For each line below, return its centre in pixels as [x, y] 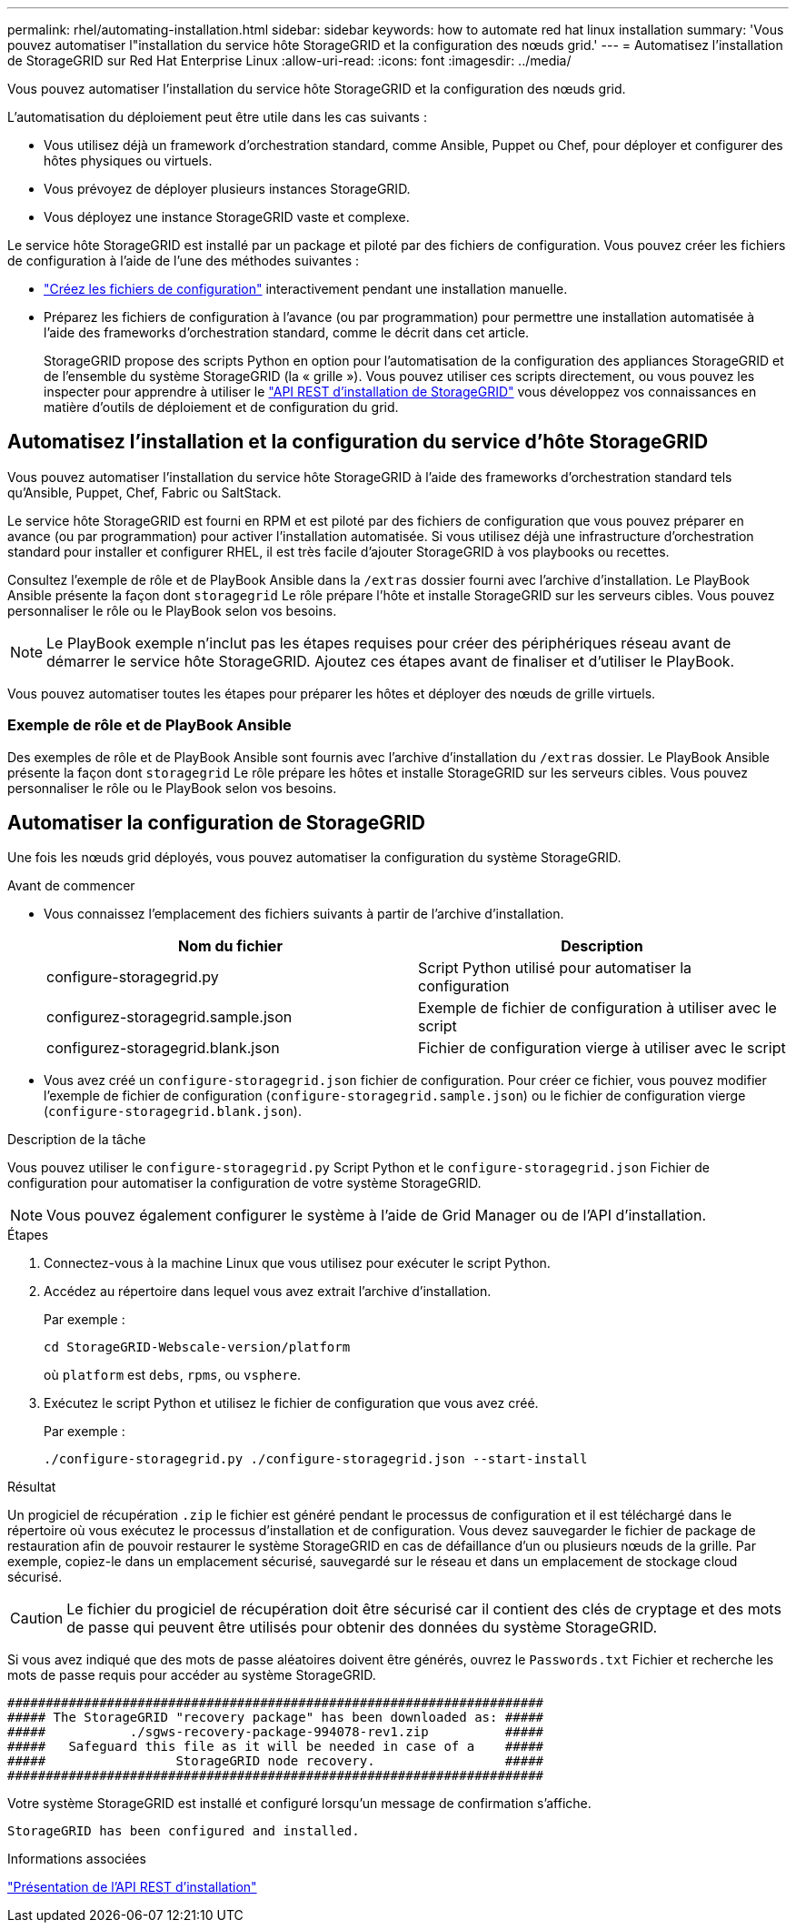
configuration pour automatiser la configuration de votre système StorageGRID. [244, 1183]
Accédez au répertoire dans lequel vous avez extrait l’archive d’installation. [268, 1292]
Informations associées [77, 1859]
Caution [37, 1618]
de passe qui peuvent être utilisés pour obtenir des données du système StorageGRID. [362, 1628]
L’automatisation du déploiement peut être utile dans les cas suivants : [217, 117]
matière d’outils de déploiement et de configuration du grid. [221, 407]
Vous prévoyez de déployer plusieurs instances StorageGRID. [227, 189]
